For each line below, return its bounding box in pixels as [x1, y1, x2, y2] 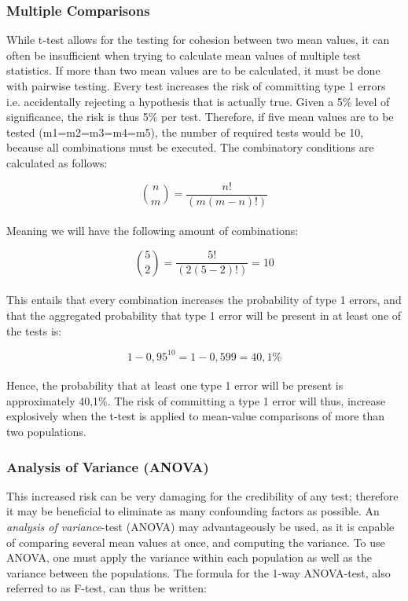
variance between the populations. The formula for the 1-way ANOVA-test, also [6, 564, 391, 581]
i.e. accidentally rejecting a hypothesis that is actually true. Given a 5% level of [6, 93, 390, 109]
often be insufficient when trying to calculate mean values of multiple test [6, 46, 361, 63]
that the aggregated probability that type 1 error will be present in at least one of [6, 307, 402, 323]
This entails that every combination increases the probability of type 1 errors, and [6, 291, 402, 308]
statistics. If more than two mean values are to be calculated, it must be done [6, 62, 380, 79]
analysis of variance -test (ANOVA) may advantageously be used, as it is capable [6, 519, 395, 535]
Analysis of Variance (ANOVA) [6, 456, 209, 476]
